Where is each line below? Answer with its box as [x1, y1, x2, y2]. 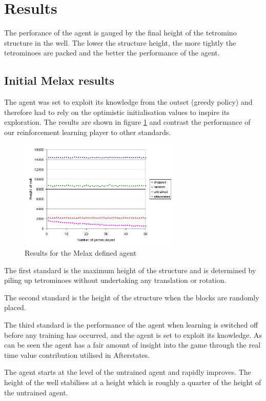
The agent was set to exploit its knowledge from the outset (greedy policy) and [4, 97, 253, 107]
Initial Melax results [4, 72, 114, 88]
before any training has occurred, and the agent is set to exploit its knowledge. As [4, 329, 262, 340]
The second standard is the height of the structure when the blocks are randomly [4, 292, 259, 302]
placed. [4, 302, 26, 313]
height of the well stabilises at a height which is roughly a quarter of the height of [4, 376, 261, 387]
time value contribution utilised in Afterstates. [4, 349, 150, 360]
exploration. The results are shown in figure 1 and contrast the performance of [4, 117, 251, 127]
